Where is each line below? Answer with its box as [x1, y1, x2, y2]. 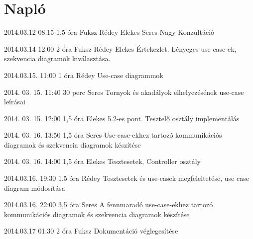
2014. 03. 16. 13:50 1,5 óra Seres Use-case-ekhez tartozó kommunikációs [4, 130, 222, 140]
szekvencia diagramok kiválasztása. [4, 53, 111, 64]
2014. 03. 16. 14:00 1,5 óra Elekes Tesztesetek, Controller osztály [4, 156, 201, 166]
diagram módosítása [4, 182, 65, 193]
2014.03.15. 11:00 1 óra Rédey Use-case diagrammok [4, 70, 163, 80]
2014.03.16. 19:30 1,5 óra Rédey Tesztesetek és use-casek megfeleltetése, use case [4, 173, 249, 183]
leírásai [4, 96, 25, 107]
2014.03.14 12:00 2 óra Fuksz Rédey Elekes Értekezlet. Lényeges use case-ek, [4, 43, 237, 54]
